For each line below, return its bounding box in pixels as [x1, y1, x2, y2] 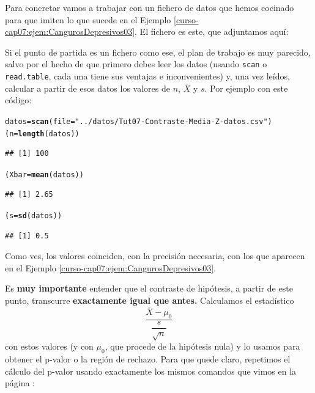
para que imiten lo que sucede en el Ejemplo [5, 13, 171, 26]
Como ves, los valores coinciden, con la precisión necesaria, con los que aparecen [5, 249, 305, 262]
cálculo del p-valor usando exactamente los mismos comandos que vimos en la [5, 364, 297, 377]
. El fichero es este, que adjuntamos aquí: [135, 25, 289, 38]
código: [5, 94, 32, 106]
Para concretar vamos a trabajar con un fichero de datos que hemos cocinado [5, 1, 294, 13]
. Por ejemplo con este [204, 81, 288, 94]
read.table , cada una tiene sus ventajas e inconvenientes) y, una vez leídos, [5, 70, 290, 83]
